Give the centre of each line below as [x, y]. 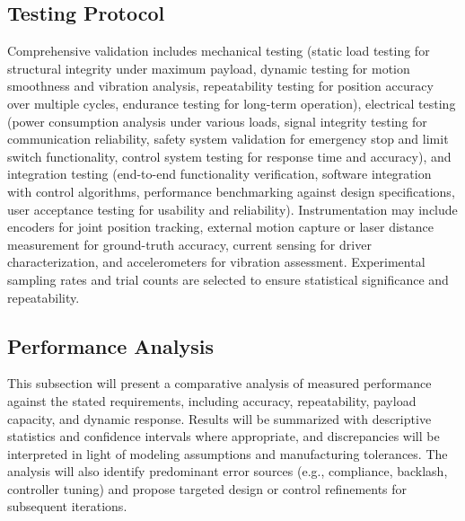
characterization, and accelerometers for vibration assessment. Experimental [216, 262]
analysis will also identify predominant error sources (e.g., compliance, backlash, [228, 471]
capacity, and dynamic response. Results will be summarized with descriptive [219, 418]
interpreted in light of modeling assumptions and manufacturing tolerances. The [228, 453]
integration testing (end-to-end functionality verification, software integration [219, 174]
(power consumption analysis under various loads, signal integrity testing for [217, 121]
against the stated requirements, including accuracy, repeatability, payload [212, 400]
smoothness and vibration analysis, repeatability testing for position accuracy [220, 86]
